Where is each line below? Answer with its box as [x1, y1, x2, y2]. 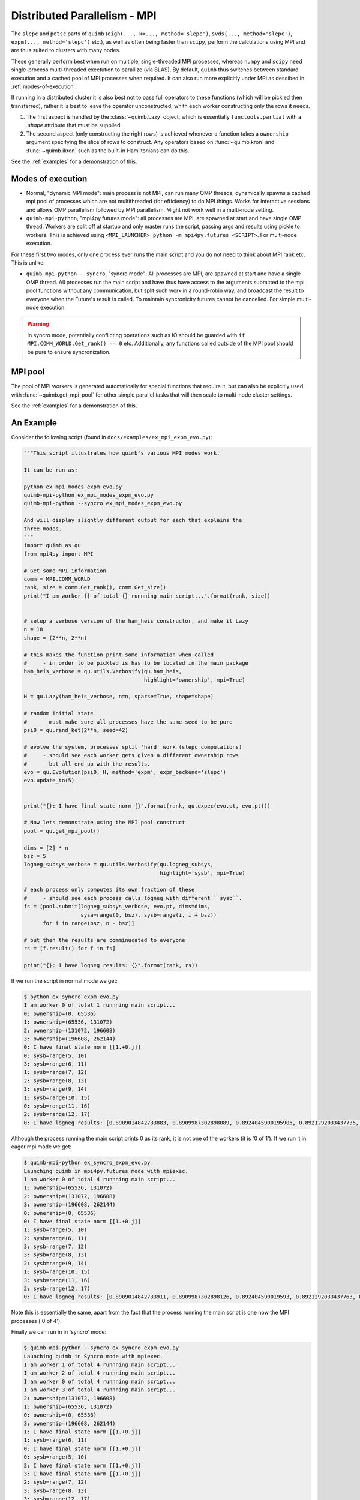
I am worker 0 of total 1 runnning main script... [23, 1002, 176, 1009]
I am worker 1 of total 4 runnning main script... [23, 1361, 176, 1368]
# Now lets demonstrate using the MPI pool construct [23, 819, 185, 826]
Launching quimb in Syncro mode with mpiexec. [23, 1353, 163, 1360]
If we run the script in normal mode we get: [11, 977, 118, 984]
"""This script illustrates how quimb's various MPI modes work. [23, 450, 220, 457]
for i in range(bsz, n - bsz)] [43, 920, 135, 927]
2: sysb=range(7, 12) [23, 1479, 88, 1486]
